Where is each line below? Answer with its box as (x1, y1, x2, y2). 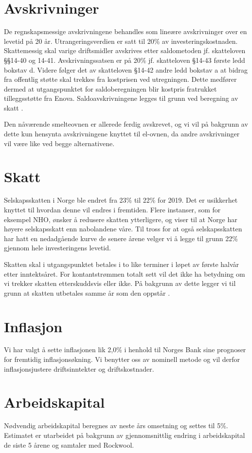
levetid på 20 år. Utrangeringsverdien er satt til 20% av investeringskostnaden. (4, 36, 238, 46)
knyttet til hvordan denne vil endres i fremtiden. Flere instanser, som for (4, 204, 221, 214)
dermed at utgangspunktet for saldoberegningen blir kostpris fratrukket (4, 83, 217, 94)
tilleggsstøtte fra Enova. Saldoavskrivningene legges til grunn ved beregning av (4, 93, 238, 103)
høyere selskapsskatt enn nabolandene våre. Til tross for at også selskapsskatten (4, 224, 242, 234)
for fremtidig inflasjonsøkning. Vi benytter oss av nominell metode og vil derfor (4, 354, 240, 364)
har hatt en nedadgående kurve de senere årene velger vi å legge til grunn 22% (4, 233, 238, 243)
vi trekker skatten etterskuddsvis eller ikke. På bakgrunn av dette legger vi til (4, 278, 236, 288)
